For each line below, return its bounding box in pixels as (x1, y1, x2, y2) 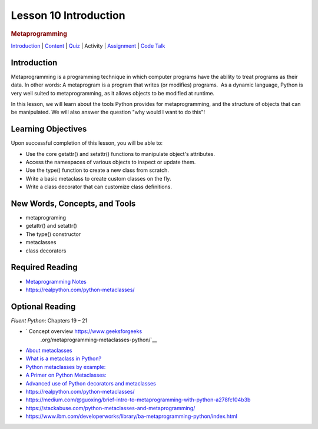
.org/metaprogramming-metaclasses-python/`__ (40, 336, 157, 343)
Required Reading (11, 262, 78, 272)
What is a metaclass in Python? (25, 355, 102, 362)
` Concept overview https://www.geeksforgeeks (25, 328, 143, 335)
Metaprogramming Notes (25, 278, 87, 285)
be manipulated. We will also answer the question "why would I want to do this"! (11, 109, 206, 116)
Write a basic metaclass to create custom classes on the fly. (25, 175, 171, 182)
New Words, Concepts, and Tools (11, 198, 136, 208)
